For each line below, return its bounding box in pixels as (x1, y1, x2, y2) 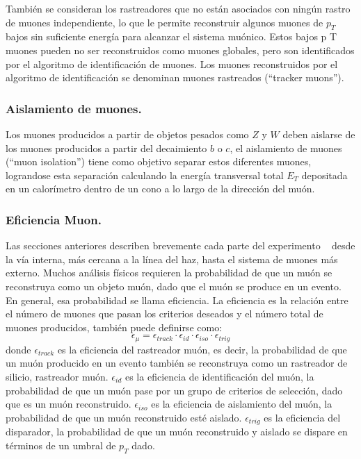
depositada (301, 167, 348, 182)
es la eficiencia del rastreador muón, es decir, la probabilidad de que (57, 342, 347, 356)
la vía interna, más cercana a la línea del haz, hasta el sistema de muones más (6, 251, 338, 266)
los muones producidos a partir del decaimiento (6, 140, 207, 155)
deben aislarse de (282, 126, 355, 141)
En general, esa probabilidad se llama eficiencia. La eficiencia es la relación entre (6, 292, 348, 307)
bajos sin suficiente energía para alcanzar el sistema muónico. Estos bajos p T (6, 29, 337, 44)
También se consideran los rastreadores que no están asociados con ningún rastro (6, 1, 351, 15)
